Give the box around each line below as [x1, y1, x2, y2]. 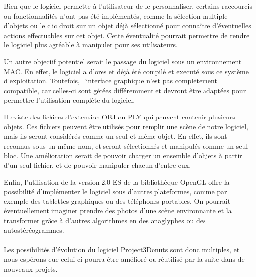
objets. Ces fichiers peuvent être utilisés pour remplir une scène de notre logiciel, [4, 121, 248, 131]
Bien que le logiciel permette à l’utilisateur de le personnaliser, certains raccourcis [4, 1, 252, 11]
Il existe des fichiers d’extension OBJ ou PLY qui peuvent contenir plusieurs [4, 111, 235, 121]
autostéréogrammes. [4, 225, 64, 235]
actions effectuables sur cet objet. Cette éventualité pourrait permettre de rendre [4, 30, 250, 40]
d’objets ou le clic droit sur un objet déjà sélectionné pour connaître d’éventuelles [4, 20, 251, 31]
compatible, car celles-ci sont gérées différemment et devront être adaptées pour [4, 85, 246, 95]
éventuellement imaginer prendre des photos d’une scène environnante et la [4, 205, 232, 216]
